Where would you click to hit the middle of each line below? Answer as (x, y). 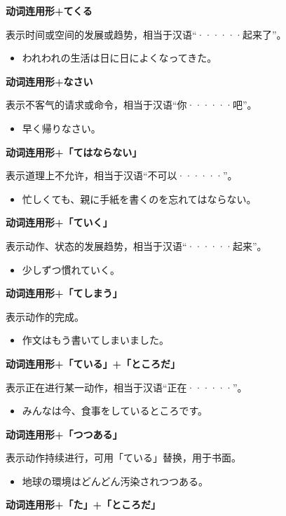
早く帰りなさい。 (61, 128)
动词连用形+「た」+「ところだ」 (83, 504)
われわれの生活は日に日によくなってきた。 (120, 58)
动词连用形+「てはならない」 (74, 152)
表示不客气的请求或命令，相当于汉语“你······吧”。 (131, 105)
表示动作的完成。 (45, 316)
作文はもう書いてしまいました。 (95, 340)
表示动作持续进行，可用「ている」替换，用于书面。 (123, 458)
